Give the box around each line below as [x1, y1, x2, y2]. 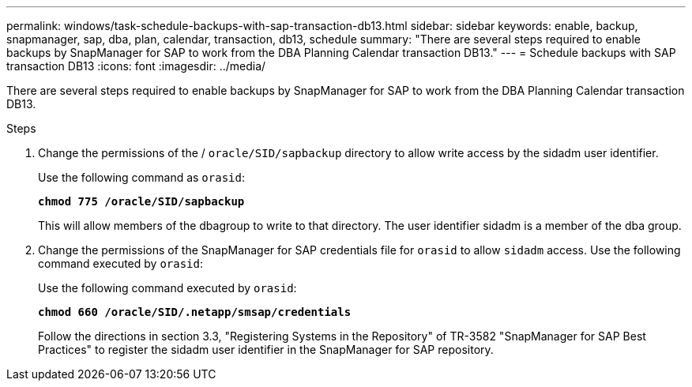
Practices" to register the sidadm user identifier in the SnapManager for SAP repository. [38, 343, 494, 356]
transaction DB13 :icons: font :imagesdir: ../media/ [6, 59, 266, 73]
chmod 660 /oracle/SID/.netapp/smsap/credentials [38, 306, 352, 318]
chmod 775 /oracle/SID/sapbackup [38, 195, 245, 208]
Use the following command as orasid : [38, 171, 245, 184]
